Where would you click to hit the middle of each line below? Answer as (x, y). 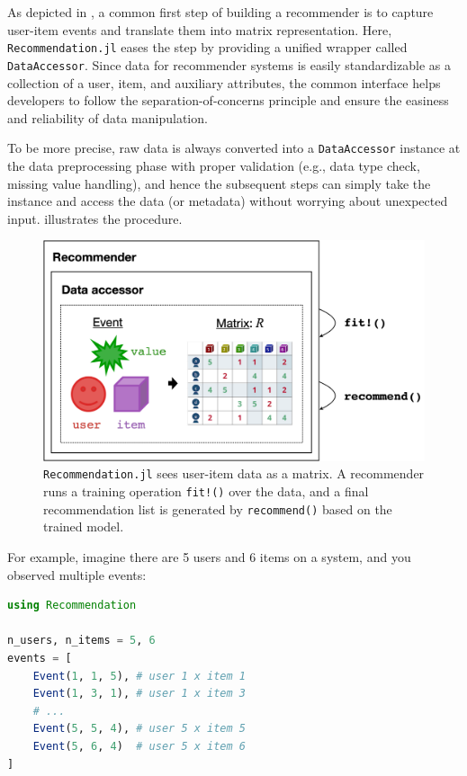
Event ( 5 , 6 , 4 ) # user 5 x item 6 (139, 746)
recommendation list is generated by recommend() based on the (218, 508)
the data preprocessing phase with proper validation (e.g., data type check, (214, 165)
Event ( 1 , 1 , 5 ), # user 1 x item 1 (139, 676)
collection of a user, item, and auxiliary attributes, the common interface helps (224, 82)
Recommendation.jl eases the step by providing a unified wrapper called (207, 47)
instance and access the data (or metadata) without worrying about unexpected (228, 201)
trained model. (84, 526)
